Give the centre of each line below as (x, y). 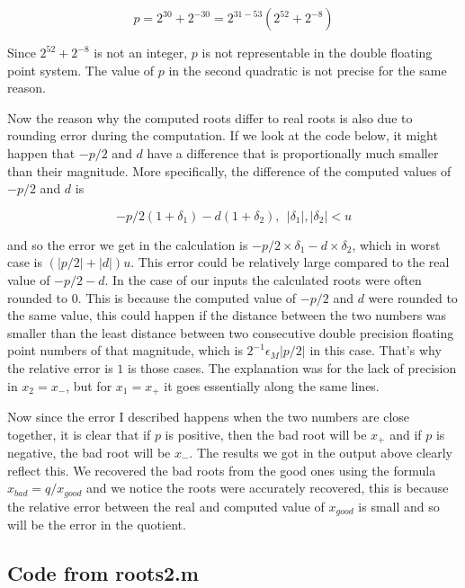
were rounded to (413, 297)
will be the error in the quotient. (97, 525)
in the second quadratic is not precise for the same (308, 70)
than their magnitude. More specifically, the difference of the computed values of (229, 170)
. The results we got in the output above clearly (321, 452)
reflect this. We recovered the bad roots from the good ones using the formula (222, 470)
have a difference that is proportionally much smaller (293, 152)
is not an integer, (141, 52)
